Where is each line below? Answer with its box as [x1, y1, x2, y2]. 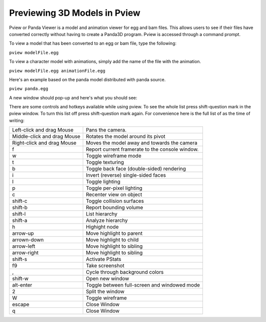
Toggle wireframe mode [86, 153, 141, 160]
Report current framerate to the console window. [86, 146, 199, 153]
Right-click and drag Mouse [12, 139, 76, 146]
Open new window [86, 275, 130, 282]
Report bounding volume [86, 204, 143, 211]
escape [12, 301, 30, 308]
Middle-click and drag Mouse [12, 133, 81, 140]
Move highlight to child [86, 236, 139, 243]
